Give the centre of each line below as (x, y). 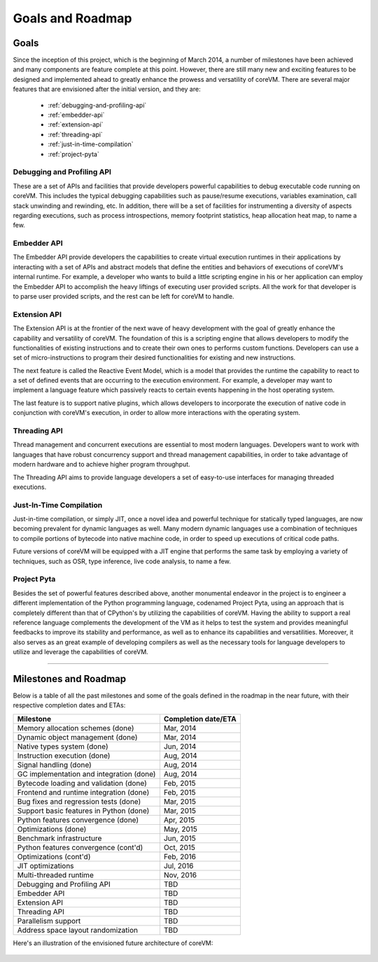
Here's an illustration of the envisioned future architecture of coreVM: (113, 943)
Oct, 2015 (179, 847)
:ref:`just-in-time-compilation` (91, 144)
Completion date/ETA (200, 719)
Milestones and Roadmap (70, 679)
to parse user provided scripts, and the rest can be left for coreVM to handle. (124, 296)
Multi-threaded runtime (55, 875)
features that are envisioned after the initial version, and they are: (107, 89)
